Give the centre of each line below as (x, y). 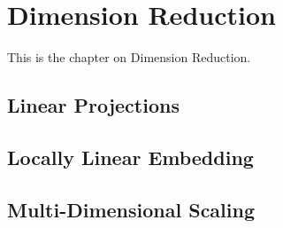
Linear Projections (93, 105)
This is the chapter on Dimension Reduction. (129, 57)
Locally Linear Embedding (130, 157)
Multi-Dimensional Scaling (131, 209)
